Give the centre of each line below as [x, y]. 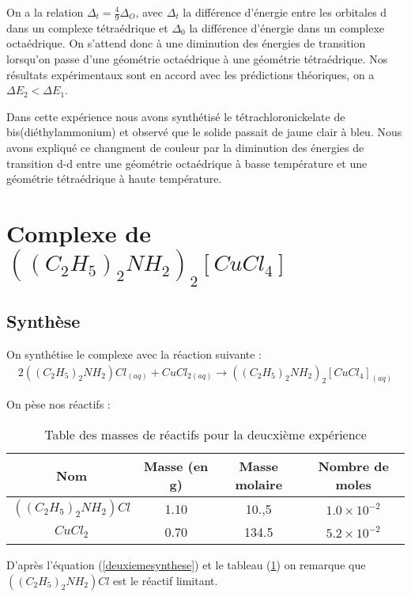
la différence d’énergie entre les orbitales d [285, 12]
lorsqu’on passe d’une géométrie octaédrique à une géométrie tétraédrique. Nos [197, 59]
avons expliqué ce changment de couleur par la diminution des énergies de [185, 147]
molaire [259, 485]
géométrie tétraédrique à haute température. [114, 179]
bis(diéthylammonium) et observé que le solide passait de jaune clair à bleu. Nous [204, 132]
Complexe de [79, 232]
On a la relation [45, 12]
